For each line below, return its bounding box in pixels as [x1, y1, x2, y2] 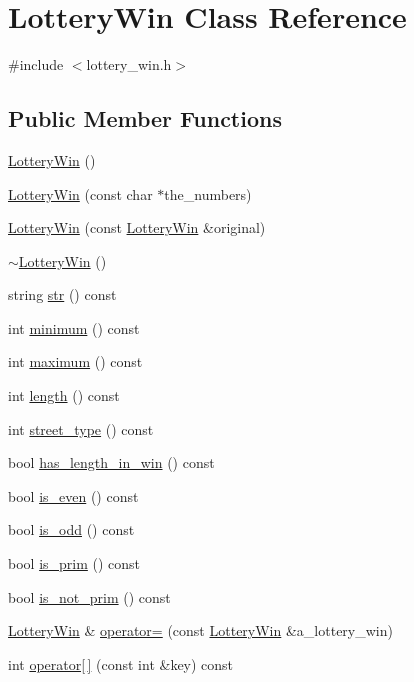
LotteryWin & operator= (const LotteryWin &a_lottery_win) [8, 620, 393, 641]
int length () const [8, 385, 120, 406]
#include [8, 54, 64, 75]
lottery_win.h [86, 54, 172, 75]
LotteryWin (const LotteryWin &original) [8, 217, 266, 238]
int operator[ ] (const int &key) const [8, 653, 234, 674]
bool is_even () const [8, 485, 139, 506]
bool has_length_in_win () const [8, 452, 215, 473]
